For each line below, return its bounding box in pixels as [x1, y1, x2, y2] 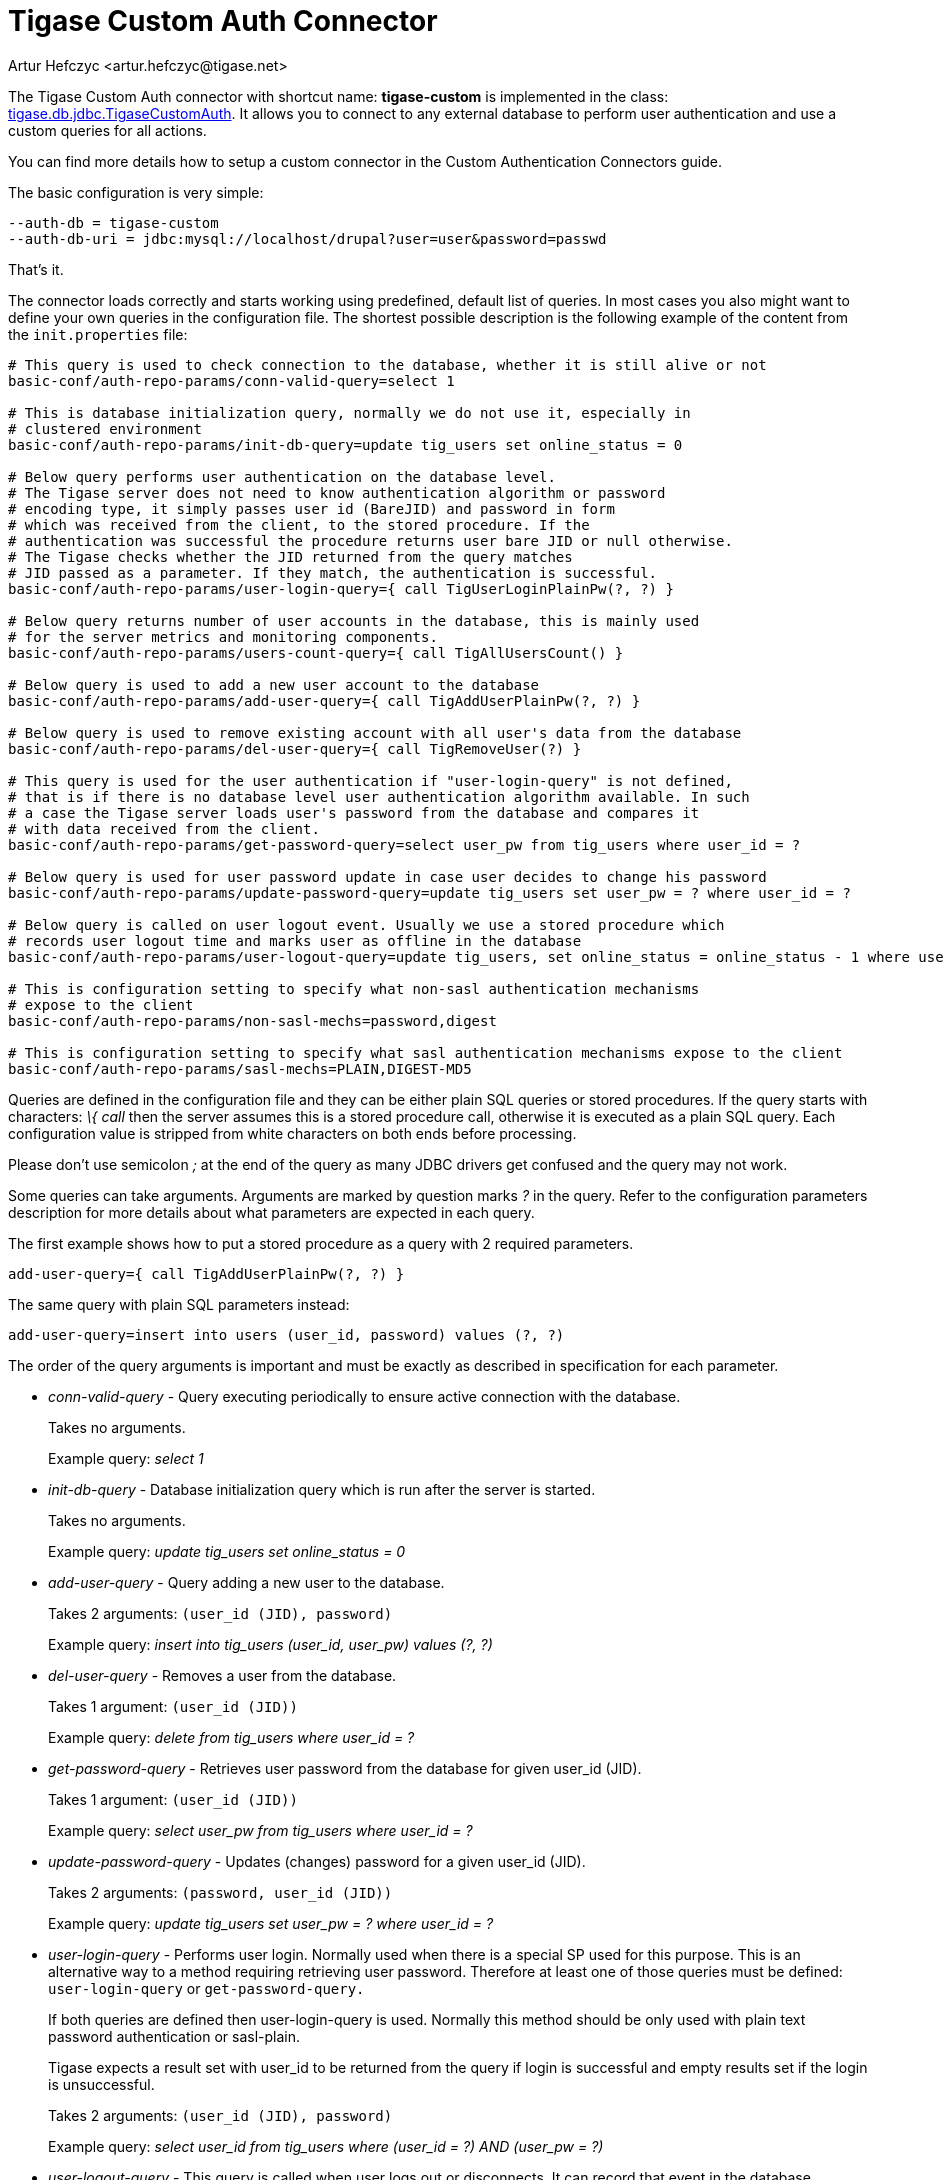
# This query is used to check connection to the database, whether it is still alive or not [8, 356, 767, 373]
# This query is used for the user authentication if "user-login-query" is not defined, [8, 772, 733, 789]
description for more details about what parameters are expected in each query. [8, 1203, 535, 1221]
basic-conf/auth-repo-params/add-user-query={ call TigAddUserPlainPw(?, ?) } [8, 692, 641, 709]
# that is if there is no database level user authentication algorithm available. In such [8, 788, 750, 805]
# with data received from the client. [8, 820, 320, 837]
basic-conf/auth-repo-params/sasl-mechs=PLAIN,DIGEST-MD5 [8, 1060, 472, 1077]
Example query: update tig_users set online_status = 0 [48, 1542, 406, 1560]
